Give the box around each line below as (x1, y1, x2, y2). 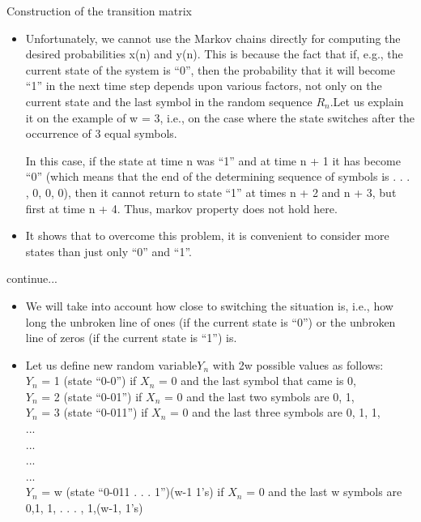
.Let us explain (330, 92, 404, 109)
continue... (6, 270, 58, 287)
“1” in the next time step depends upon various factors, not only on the (25, 77, 382, 94)
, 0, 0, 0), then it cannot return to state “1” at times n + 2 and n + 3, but (25, 183, 397, 200)
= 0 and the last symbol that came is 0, (158, 372, 357, 389)
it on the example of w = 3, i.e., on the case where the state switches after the (25, 109, 415, 126)
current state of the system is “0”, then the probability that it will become (25, 61, 395, 78)
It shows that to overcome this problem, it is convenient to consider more (25, 227, 389, 244)
